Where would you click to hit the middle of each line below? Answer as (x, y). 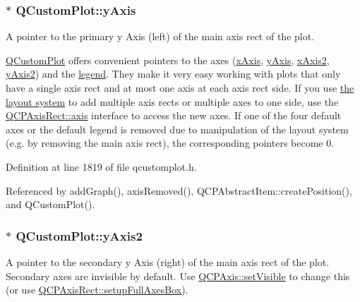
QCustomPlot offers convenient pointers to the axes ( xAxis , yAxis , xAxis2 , (168, 60)
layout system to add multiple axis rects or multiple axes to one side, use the (172, 101)
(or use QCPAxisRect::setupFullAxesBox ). (97, 290)
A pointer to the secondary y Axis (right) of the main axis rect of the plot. (168, 261)
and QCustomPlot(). (50, 204)
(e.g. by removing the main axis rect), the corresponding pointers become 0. (170, 143)
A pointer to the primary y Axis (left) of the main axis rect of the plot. (160, 36)
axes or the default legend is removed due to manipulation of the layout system (177, 129)
